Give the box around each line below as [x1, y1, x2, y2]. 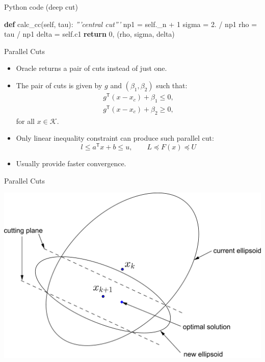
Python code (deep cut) [4, 2, 78, 12]
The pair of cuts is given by [16, 80, 102, 90]
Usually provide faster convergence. [16, 158, 126, 169]
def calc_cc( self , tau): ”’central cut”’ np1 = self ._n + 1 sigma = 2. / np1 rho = [4, 18, 257, 29]
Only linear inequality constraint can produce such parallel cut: [16, 133, 214, 143]
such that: [156, 80, 188, 90]
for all [16, 115, 35, 126]
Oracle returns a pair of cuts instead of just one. [16, 63, 167, 73]
